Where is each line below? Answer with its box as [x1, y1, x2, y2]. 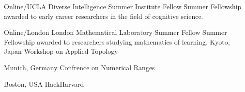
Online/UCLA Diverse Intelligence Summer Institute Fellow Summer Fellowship [4, 1, 242, 11]
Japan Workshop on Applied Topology [4, 46, 118, 56]
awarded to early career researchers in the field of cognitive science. [4, 11, 203, 21]
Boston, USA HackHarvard [4, 78, 84, 89]
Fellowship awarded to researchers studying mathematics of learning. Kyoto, [4, 36, 230, 46]
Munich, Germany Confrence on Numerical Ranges [4, 62, 155, 72]
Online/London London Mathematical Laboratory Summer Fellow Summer [4, 27, 227, 37]
